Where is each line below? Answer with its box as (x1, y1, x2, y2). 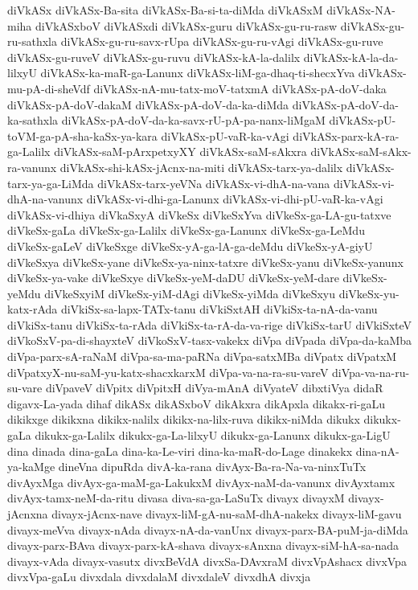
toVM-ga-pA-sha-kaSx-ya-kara (7, 127, 158, 144)
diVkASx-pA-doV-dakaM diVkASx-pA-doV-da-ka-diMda (7, 96, 289, 113)
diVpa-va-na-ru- (332, 363, 410, 380)
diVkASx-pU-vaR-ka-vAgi (161, 127, 289, 144)
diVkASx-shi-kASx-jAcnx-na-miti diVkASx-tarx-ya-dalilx (59, 158, 343, 175)
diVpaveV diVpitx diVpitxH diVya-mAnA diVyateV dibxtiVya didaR (45, 379, 383, 396)
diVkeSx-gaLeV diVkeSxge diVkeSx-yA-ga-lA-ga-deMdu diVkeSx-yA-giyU (7, 237, 373, 254)
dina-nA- (355, 442, 400, 459)
